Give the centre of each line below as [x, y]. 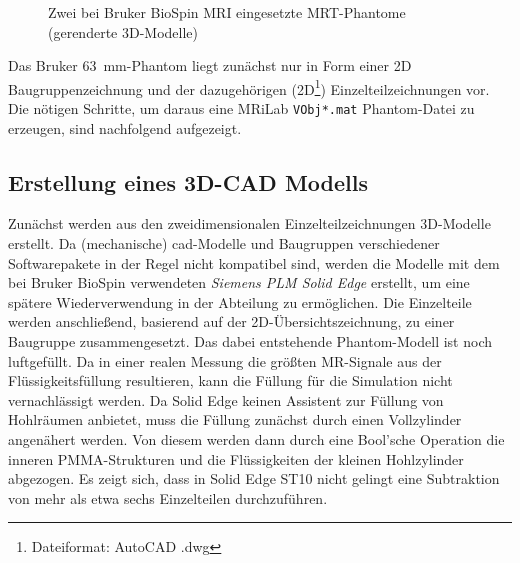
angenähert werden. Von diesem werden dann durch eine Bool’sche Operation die [256, 439]
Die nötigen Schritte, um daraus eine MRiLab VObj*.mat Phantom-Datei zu [241, 108]
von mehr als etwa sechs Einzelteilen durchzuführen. [168, 497]
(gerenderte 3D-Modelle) [123, 31]
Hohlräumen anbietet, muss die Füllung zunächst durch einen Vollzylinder [235, 419]
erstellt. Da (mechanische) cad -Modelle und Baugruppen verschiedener [224, 243]
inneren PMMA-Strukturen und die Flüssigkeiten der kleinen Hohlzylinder [236, 458]
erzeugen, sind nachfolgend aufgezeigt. [125, 127]
